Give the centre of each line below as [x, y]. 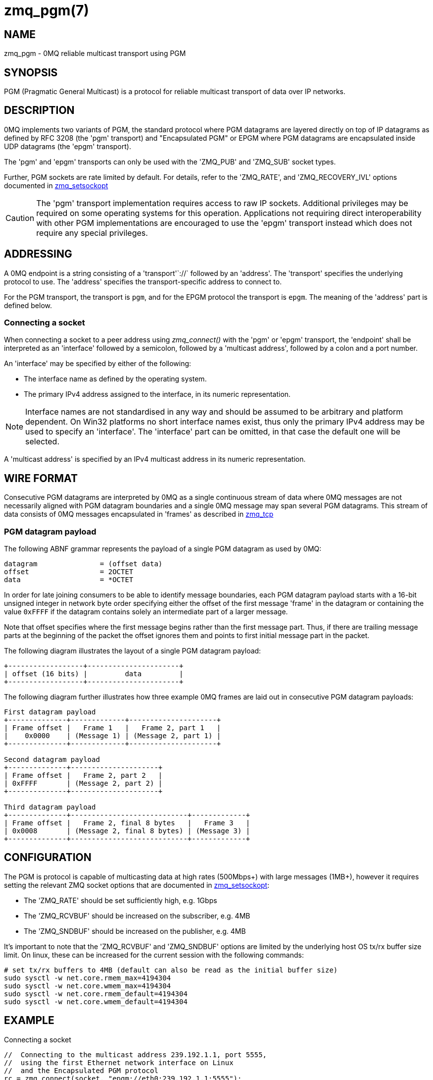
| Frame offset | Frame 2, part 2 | [83, 776]
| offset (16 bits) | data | [94, 674]
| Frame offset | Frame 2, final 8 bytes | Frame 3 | [127, 823]
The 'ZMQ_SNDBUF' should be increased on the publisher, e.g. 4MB [135, 931]
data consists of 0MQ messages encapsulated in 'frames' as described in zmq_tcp [139, 514]
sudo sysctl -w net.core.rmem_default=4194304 [96, 994]
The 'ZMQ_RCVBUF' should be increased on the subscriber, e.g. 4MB [137, 916]
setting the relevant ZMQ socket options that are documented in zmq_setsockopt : [137, 885]
